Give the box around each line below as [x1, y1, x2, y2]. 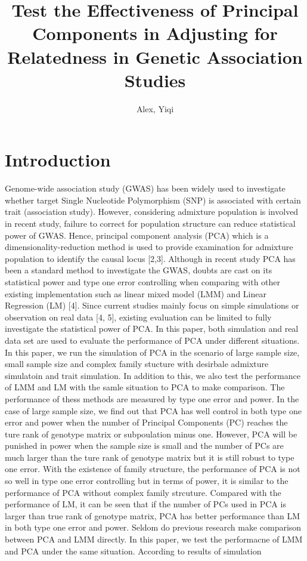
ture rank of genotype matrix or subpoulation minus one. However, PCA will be [5, 427, 297, 440]
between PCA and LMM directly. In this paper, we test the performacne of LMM [5, 533, 303, 545]
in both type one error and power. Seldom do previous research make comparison [5, 521, 302, 534]
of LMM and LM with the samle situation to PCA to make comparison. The [5, 381, 285, 393]
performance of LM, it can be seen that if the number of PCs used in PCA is [5, 498, 286, 510]
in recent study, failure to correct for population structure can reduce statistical [5, 217, 296, 229]
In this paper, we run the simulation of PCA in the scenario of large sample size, [5, 346, 300, 358]
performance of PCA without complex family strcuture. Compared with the [5, 486, 281, 498]
